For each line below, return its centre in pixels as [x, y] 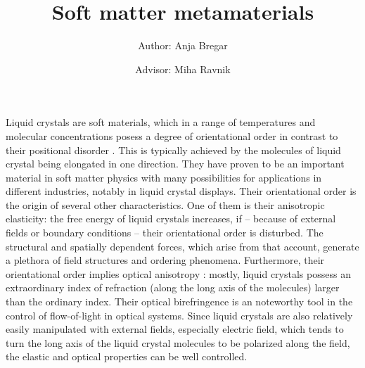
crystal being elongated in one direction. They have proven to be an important [175, 164]
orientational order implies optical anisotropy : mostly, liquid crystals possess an [178, 273]
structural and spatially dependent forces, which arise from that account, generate [182, 246]
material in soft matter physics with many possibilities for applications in [164, 177]
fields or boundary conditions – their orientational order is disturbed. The [165, 233]
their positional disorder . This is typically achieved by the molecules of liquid [173, 150]
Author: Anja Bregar [183, 45]
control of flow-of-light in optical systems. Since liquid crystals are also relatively [179, 315]
